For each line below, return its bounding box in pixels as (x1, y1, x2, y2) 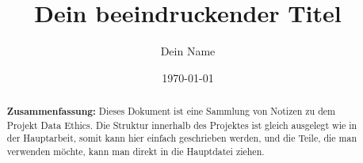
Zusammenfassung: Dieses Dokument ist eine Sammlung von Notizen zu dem (6, 104, 335, 119)
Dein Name (160, 43, 216, 59)
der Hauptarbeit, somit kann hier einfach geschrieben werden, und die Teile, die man (6, 131, 357, 145)
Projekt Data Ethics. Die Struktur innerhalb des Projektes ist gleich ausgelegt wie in (6, 118, 357, 131)
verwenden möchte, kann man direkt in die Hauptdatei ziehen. (6, 145, 265, 158)
